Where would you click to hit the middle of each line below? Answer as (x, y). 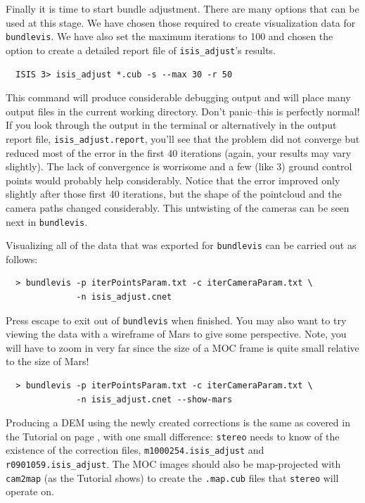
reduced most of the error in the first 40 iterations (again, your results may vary (179, 152)
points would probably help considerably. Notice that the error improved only (173, 180)
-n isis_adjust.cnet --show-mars (154, 399)
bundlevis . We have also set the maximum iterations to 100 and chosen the (169, 36)
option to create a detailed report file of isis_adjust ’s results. (141, 50)
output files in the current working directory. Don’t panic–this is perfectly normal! (183, 111)
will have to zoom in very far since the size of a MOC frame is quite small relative (182, 347)
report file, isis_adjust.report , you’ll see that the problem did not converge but (183, 138)
